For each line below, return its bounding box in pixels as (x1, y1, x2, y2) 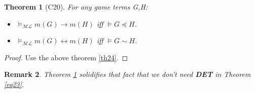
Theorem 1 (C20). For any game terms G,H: (4, 2, 148, 12)
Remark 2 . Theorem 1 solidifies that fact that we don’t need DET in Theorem (4, 69, 251, 79)
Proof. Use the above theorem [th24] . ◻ (4, 52, 128, 62)
